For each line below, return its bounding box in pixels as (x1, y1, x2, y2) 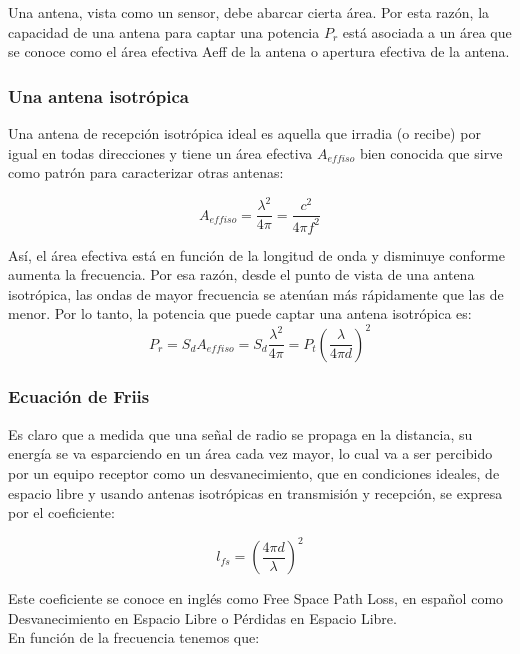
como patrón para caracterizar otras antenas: (8, 162, 284, 183)
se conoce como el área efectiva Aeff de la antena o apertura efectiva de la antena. (8, 41, 510, 62)
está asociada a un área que (342, 21, 512, 42)
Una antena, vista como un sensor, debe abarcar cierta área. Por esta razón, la (8, 2, 490, 22)
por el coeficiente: (8, 502, 115, 523)
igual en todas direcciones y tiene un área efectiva (8, 142, 313, 163)
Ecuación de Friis (8, 384, 150, 409)
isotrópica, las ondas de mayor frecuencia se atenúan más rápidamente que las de (8, 283, 504, 304)
